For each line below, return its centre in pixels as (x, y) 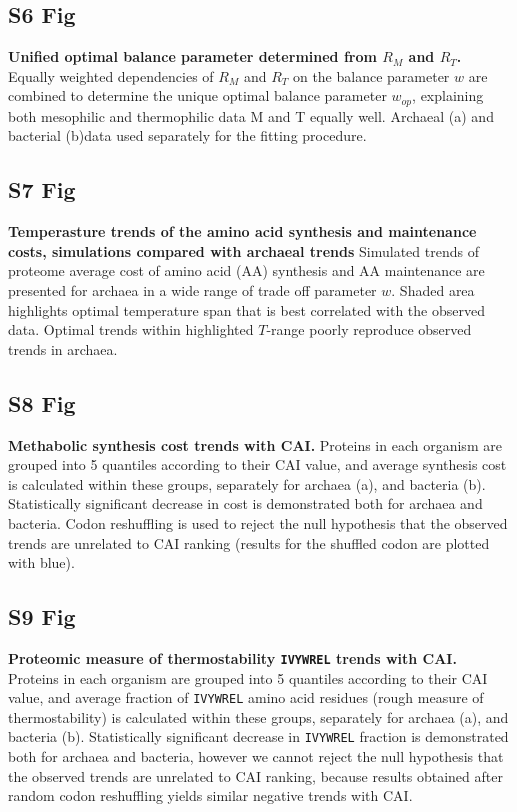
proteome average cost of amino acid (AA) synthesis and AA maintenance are (246, 270)
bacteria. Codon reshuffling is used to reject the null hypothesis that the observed (258, 522)
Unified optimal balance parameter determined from (192, 56)
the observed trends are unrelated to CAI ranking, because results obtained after (255, 775)
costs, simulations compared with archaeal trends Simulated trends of (243, 250)
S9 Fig (42, 616)
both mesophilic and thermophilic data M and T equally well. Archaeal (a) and (251, 115)
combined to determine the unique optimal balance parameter (197, 95)
